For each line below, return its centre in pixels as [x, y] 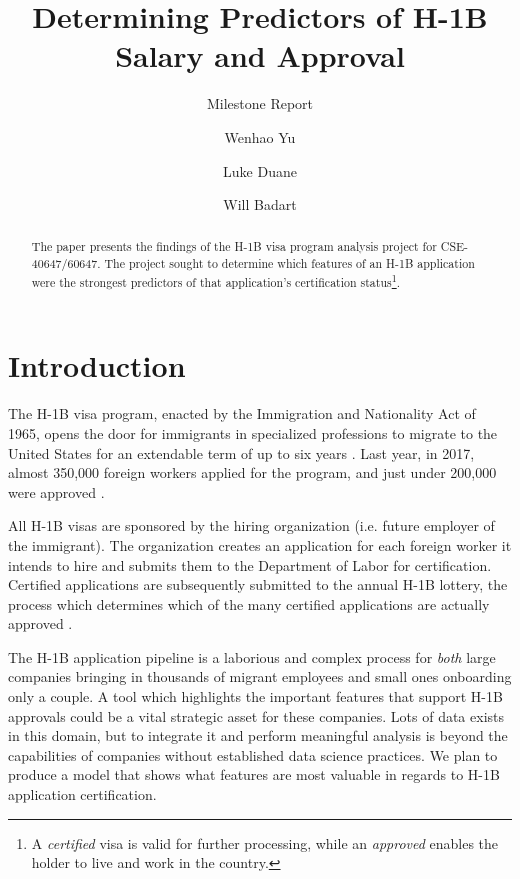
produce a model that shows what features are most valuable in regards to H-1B [254, 774]
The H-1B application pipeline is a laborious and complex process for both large [252, 656]
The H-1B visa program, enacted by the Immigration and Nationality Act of [242, 413]
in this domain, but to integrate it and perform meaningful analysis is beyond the [258, 735]
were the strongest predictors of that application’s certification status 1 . [215, 280]
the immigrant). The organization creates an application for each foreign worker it [260, 544]
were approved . [56, 491]
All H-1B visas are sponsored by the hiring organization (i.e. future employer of [251, 525]
